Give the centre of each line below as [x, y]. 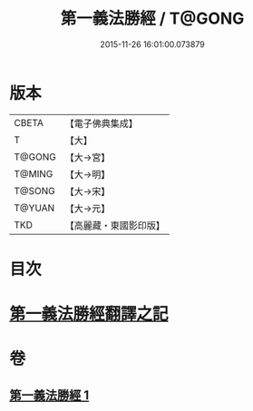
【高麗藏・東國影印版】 [115, 225]
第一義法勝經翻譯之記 [89, 314]
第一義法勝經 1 [49, 395]
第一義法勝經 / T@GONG [152, 19]
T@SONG [35, 191]
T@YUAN [34, 208]
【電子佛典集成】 [101, 123]
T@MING [34, 173]
